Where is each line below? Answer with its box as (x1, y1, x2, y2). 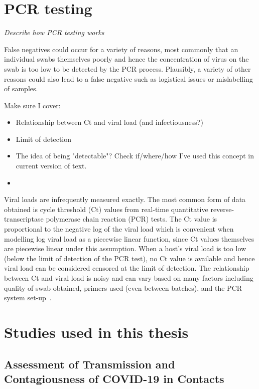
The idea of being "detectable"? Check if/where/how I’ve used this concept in (16, 150, 254, 161)
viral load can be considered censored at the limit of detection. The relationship (4, 263, 249, 273)
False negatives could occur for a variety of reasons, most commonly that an (4, 44, 238, 54)
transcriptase (4, 214, 44, 224)
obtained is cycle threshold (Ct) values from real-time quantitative (4, 204, 208, 214)
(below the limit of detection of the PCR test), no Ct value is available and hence (4, 253, 255, 263)
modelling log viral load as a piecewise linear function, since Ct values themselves (4, 233, 254, 244)
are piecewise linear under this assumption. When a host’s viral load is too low (4, 243, 246, 254)
